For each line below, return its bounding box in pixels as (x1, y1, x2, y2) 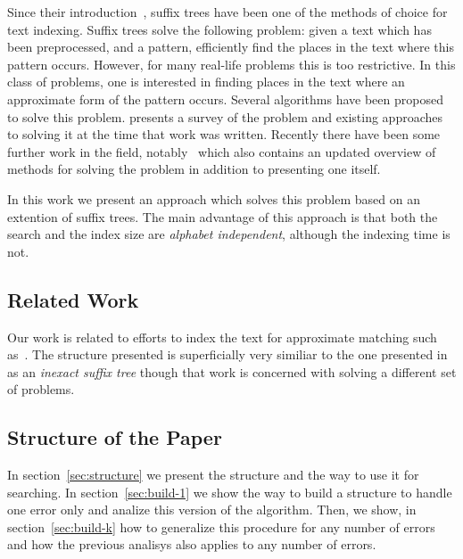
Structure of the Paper (7, 423, 222, 451)
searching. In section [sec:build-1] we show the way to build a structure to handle (7, 482, 452, 501)
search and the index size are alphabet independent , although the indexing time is (7, 225, 451, 243)
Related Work (7, 285, 139, 313)
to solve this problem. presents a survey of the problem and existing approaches (7, 107, 443, 126)
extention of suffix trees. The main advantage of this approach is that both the (7, 207, 438, 226)
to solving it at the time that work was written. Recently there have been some (7, 125, 441, 144)
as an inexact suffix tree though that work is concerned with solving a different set (7, 362, 457, 381)
